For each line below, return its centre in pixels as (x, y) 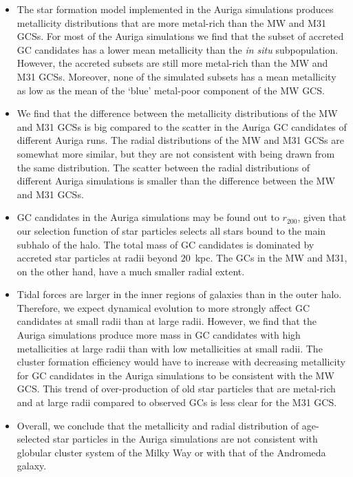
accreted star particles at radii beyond (97, 258)
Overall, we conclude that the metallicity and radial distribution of (158, 425)
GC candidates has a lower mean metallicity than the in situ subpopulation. (178, 49)
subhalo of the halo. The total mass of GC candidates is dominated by (165, 244)
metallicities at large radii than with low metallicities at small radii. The (170, 348)
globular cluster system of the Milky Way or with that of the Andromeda (171, 452)
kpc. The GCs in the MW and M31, (271, 258)
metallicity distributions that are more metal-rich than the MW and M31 (171, 22)
